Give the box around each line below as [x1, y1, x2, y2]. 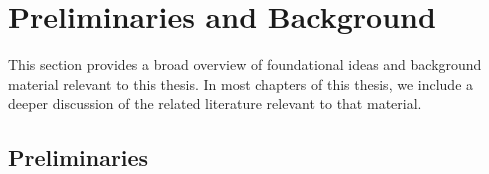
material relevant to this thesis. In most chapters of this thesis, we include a [8, 73, 474, 94]
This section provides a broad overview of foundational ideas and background [8, 54, 482, 75]
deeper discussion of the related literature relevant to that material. [8, 93, 422, 114]
